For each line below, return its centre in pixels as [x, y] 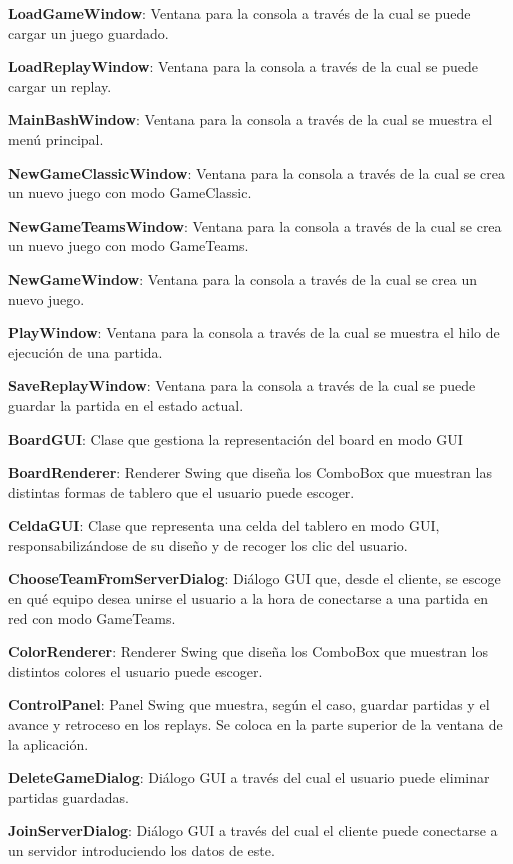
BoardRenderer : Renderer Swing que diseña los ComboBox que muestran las [250, 472]
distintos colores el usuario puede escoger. [135, 670]
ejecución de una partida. [85, 351]
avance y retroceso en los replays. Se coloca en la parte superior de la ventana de [255, 724]
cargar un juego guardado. [88, 32]
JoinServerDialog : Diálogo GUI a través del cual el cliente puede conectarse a [253, 830]
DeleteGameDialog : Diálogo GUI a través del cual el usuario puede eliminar [249, 777]
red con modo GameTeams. [92, 617]
